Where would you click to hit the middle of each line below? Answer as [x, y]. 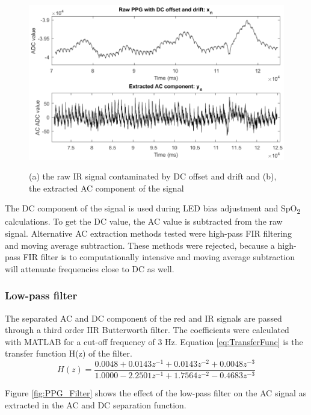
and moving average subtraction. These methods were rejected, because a [140, 245]
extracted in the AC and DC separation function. [96, 404]
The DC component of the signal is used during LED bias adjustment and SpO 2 [153, 209]
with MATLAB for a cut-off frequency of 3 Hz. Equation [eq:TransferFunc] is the [154, 341]
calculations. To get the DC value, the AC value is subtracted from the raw [144, 221]
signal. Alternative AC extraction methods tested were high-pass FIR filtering [148, 233]
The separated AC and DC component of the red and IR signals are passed [143, 318]
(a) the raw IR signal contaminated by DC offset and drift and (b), [153, 176]
